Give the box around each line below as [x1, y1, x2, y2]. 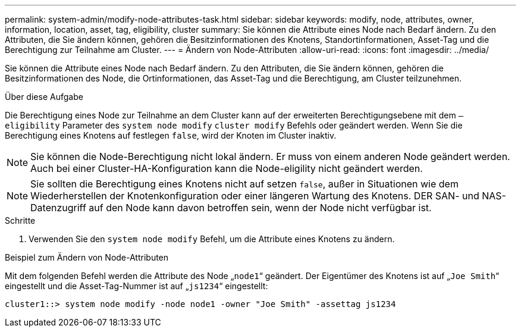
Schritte [5, 215, 36, 225]
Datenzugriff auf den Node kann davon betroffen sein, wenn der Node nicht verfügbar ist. [30, 202, 432, 214]
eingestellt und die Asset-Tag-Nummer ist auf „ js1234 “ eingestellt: [5, 281, 268, 291]
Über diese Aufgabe [5, 92, 83, 102]
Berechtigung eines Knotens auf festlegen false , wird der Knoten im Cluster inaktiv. [5, 130, 337, 140]
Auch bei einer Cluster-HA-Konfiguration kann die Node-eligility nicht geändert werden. [30, 162, 423, 174]
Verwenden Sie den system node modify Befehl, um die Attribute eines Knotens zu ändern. [29, 234, 395, 244]
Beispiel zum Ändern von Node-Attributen [5, 252, 169, 262]
